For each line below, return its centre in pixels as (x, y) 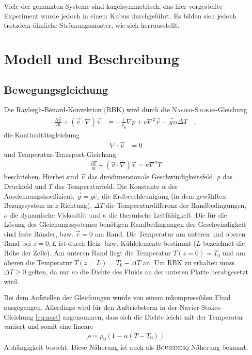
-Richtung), (75, 205)
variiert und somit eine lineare (49, 326)
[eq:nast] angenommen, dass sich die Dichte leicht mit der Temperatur (140, 316)
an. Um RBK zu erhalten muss (189, 262)
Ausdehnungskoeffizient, (39, 195)
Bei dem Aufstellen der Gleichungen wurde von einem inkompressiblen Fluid (117, 297)
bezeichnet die (224, 243)
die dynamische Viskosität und (55, 214)
